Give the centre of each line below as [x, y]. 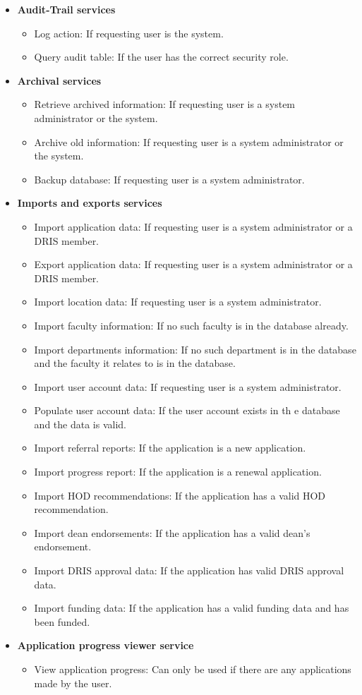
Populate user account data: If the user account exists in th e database [187, 410]
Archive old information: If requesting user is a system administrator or [189, 141]
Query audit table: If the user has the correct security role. [161, 57]
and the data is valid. [80, 424]
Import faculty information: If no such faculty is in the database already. [191, 325]
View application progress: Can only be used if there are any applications [193, 669]
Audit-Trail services [66, 9]
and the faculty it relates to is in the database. [135, 363]
